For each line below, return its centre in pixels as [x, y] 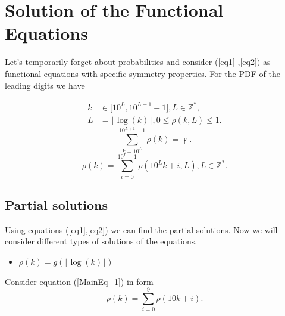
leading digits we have [45, 85]
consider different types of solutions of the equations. [101, 241]
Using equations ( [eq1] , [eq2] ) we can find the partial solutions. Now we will [141, 229]
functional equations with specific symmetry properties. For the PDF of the [142, 73]
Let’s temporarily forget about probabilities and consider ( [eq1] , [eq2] [131, 62]
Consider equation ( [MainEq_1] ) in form [79, 281]
